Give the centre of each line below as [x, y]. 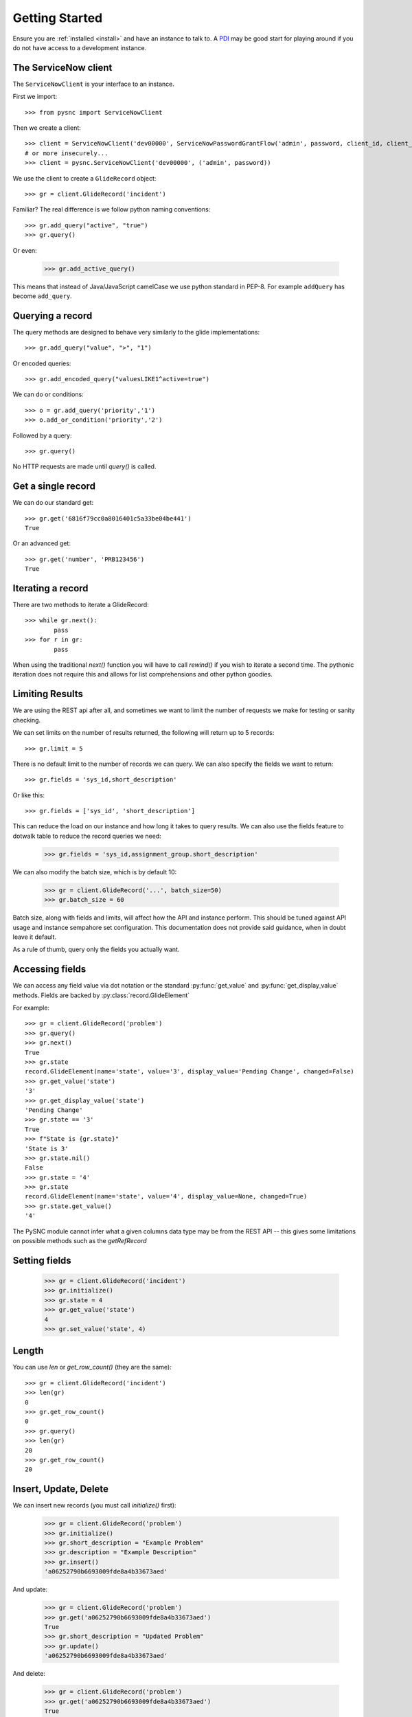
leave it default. [34, 937]
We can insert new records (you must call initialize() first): [94, 1505]
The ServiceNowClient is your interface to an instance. [93, 84]
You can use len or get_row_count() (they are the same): [92, 1367]
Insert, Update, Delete [61, 1489]
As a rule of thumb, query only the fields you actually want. [96, 950]
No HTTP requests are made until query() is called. [84, 466]
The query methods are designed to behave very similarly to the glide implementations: [136, 332]
